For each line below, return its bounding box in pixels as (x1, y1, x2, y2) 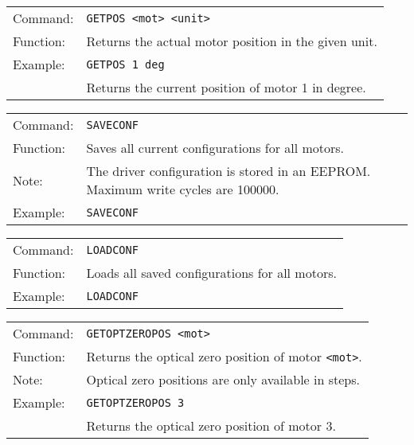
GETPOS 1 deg (86, 57, 165, 71)
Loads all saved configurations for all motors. (86, 263, 337, 282)
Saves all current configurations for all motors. (86, 139, 345, 157)
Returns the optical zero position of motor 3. (86, 416, 336, 435)
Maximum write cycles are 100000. (86, 180, 279, 198)
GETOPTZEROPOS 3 (86, 396, 185, 409)
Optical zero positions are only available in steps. (86, 370, 361, 388)
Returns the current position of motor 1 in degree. (86, 78, 366, 96)
